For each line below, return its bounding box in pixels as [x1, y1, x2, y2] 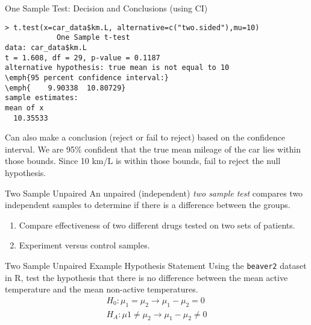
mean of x [5, 103, 44, 112]
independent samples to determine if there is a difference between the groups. [5, 198, 291, 211]
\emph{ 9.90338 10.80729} [5, 83, 126, 92]
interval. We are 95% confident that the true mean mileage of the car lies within [5, 142, 301, 155]
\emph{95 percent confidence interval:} [5, 73, 169, 82]
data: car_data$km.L [5, 43, 87, 52]
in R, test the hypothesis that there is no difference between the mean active [5, 271, 288, 283]
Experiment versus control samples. [19, 239, 150, 251]
